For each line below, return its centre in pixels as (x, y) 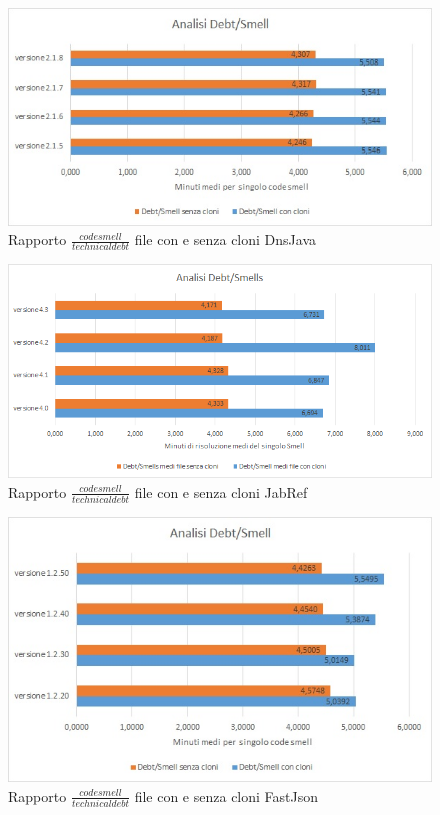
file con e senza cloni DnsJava (225, 239)
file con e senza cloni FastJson (226, 795)
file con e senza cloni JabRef (221, 491)
